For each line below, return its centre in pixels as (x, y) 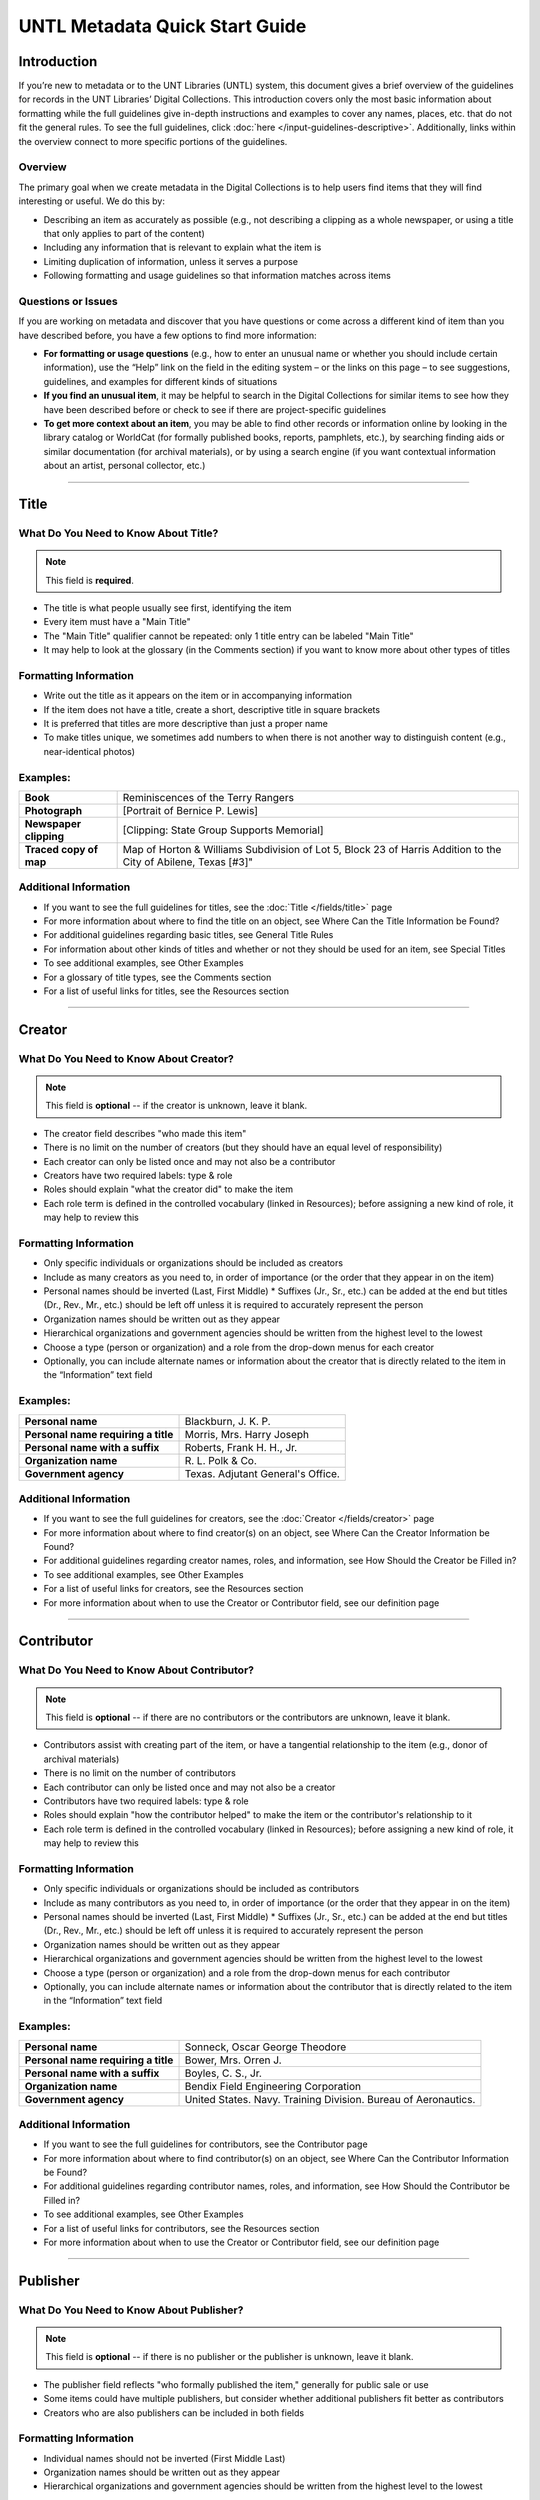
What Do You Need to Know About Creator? (126, 1058)
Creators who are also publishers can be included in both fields (174, 2412)
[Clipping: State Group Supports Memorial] (223, 830)
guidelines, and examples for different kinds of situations (160, 381)
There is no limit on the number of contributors (140, 1773)
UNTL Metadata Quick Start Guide (162, 26)
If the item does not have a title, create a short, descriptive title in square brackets (211, 709)
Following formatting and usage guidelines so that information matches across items (217, 276)
